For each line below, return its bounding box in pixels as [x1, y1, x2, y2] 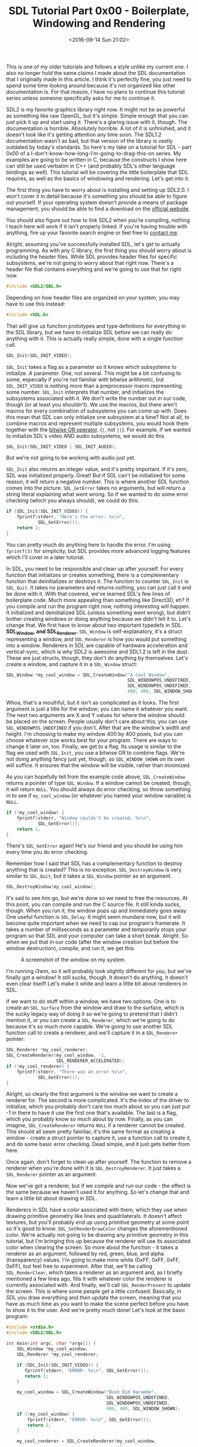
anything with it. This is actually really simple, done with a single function [6, 335, 183, 342]
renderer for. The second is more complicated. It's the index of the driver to [6, 1096, 190, 1104]
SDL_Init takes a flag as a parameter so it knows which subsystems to [6, 363, 177, 370]
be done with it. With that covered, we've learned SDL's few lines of [6, 590, 170, 597]
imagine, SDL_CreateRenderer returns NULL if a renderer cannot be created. [6, 1122, 186, 1129]
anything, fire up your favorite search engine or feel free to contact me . [6, 229, 179, 236]
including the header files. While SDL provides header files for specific [6, 253, 178, 260]
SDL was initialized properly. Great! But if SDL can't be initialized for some [6, 472, 186, 479]
